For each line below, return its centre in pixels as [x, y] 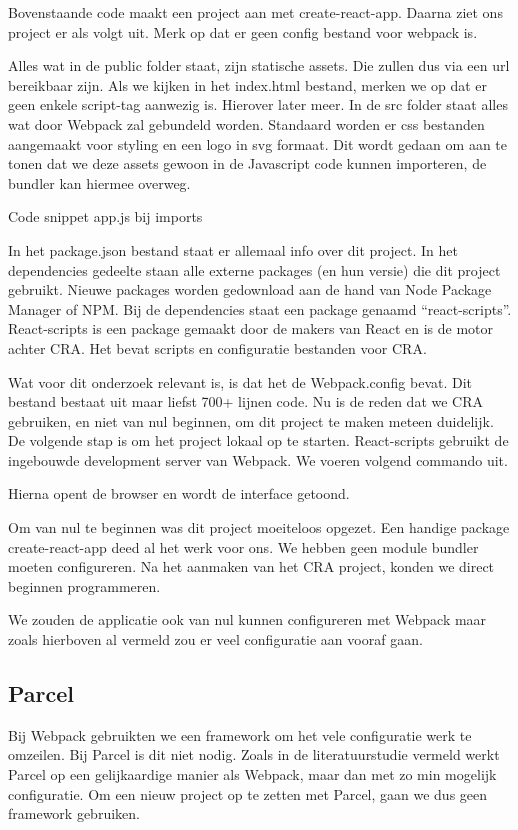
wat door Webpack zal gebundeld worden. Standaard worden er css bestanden [246, 123]
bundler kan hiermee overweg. [99, 182]
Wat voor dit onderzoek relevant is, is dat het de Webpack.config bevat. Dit [240, 381]
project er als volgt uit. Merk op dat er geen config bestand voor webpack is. [243, 31]
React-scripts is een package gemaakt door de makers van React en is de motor [250, 328]
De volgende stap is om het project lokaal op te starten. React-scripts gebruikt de [258, 440]
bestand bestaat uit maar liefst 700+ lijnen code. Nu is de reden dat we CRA [246, 401]
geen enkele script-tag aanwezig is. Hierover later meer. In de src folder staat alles [258, 104]
